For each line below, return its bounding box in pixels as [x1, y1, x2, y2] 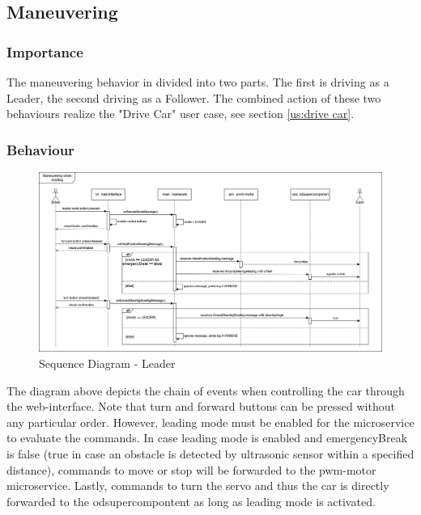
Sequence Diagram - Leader [39, 354, 176, 371]
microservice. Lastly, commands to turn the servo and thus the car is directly [6, 477, 389, 494]
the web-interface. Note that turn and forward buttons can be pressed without [6, 398, 395, 415]
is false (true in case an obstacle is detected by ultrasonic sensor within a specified [6, 445, 415, 462]
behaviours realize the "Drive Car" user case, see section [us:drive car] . [6, 105, 355, 122]
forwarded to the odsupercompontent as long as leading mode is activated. [6, 492, 376, 509]
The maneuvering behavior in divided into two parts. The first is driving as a [6, 74, 389, 90]
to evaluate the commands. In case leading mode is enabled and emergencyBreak [6, 429, 408, 446]
